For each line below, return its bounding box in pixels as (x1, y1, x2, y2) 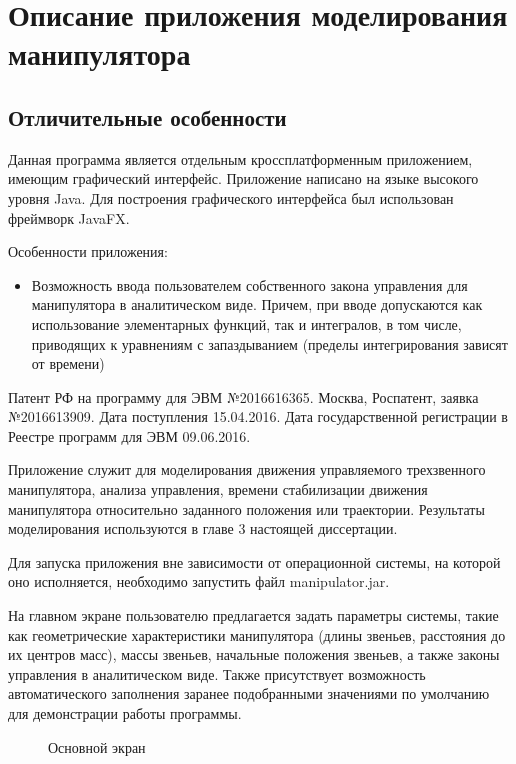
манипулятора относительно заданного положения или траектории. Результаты (8, 498, 485, 519)
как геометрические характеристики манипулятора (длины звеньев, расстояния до (8, 624, 506, 645)
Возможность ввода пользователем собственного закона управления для (31, 274, 468, 295)
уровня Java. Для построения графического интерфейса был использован (8, 187, 454, 208)
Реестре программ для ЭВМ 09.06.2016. (8, 425, 251, 446)
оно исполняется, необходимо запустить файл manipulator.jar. (8, 571, 390, 592)
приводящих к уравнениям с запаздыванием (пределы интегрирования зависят (31, 333, 508, 354)
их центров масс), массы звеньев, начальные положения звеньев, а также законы (8, 644, 500, 665)
